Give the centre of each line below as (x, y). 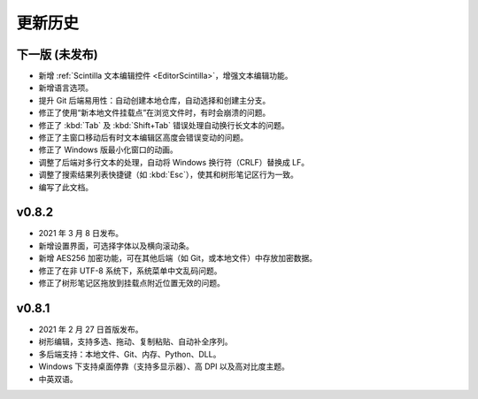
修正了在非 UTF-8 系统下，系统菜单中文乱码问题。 (130, 271)
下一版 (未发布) (57, 54)
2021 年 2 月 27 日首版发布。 (91, 329)
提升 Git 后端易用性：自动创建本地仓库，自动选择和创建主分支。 (154, 100)
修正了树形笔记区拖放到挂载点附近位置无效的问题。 (131, 283)
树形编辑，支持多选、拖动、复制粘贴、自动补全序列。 (135, 341)
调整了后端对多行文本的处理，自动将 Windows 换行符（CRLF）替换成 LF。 (174, 162)
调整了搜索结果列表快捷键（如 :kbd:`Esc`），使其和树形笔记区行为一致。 (168, 175)
